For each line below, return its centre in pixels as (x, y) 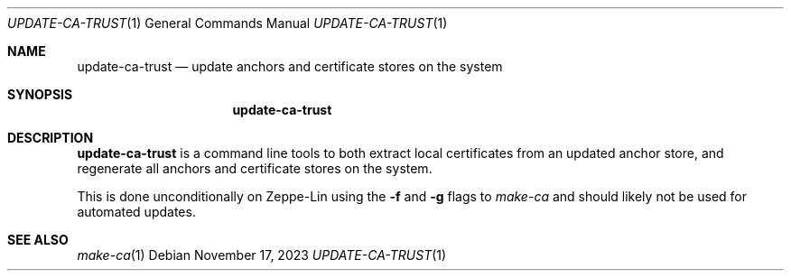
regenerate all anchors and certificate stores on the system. (255, 168)
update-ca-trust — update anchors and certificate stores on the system (290, 66)
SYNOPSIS (40, 94)
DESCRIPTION (51, 138)
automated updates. (136, 212)
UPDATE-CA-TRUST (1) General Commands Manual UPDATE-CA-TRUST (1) (228, 23)
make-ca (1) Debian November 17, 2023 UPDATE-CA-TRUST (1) (262, 255)
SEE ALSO (38, 240)
